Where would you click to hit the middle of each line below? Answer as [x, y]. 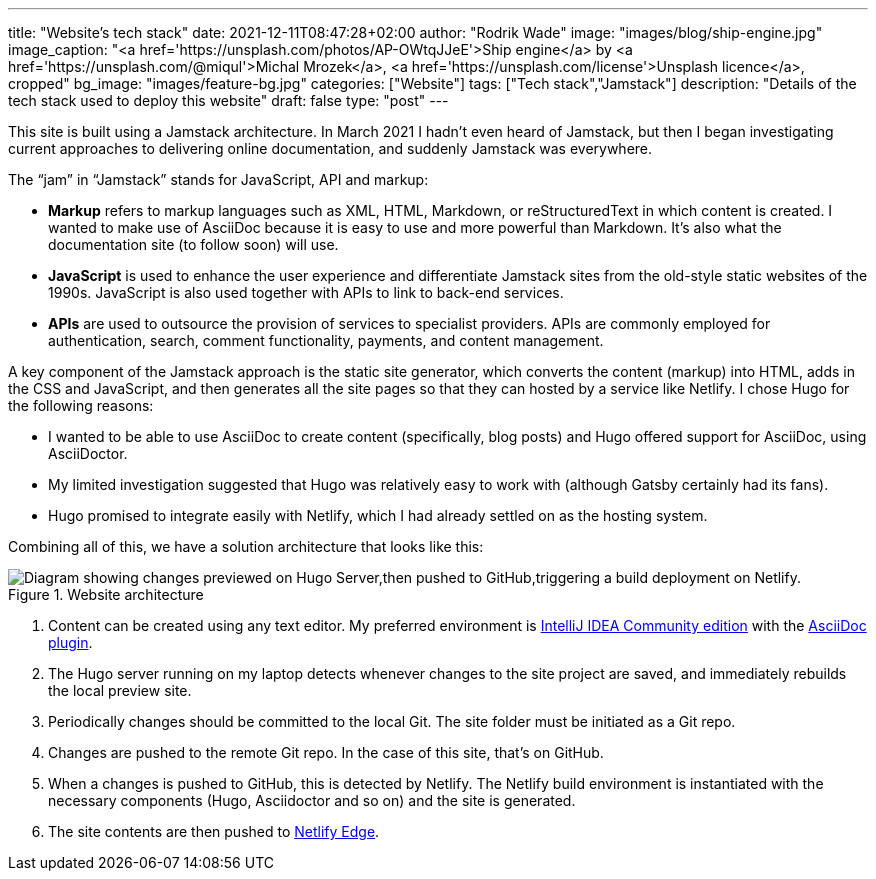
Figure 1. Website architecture [106, 594]
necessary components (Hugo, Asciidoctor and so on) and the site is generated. [312, 800]
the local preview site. [120, 690]
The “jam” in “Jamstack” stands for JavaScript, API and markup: [218, 179]
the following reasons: [81, 405]
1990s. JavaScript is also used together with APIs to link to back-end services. [306, 292]
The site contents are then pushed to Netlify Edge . [214, 831]
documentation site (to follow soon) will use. [193, 244]
